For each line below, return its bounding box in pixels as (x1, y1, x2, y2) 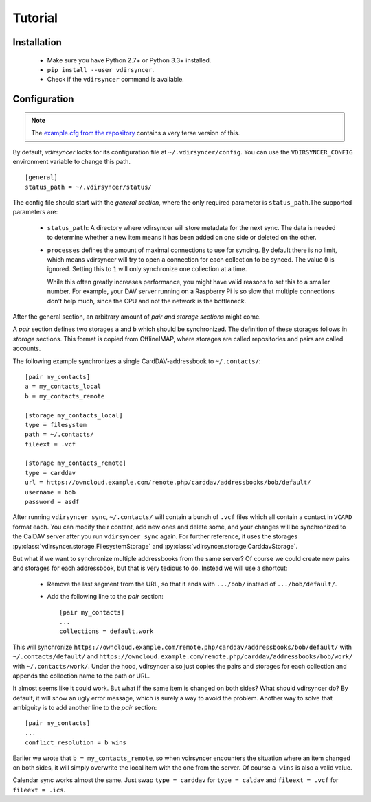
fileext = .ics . (12, 786, 66, 794)
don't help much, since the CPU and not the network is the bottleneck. (47, 297, 247, 305)
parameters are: (12, 208, 58, 216)
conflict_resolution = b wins (25, 739, 127, 746)
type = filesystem (25, 421, 87, 428)
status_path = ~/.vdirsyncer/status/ (25, 183, 153, 191)
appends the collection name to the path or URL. (12, 672, 150, 680)
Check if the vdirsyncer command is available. (47, 76, 185, 84)
